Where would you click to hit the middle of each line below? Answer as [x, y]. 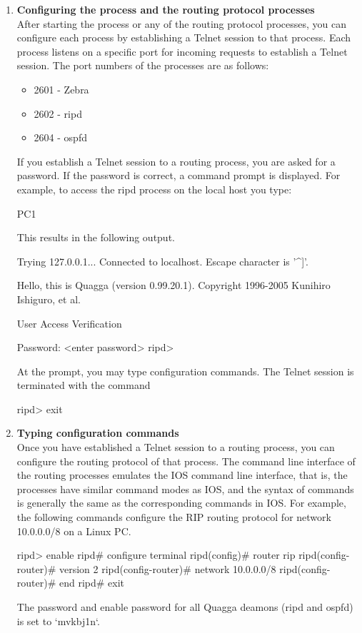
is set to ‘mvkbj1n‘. [58, 621]
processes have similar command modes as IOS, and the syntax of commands [185, 488]
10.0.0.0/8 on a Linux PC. [74, 531]
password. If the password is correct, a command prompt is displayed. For [179, 175]
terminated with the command [84, 385]
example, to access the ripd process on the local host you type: [154, 189]
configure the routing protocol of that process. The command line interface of [186, 461]
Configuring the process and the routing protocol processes [166, 9]
